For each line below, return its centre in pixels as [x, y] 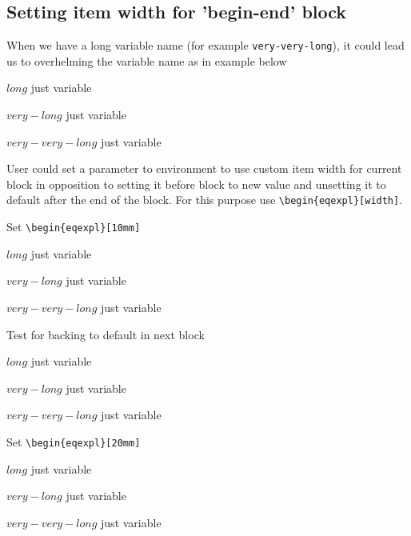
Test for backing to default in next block [106, 334]
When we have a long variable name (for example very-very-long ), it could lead [205, 45]
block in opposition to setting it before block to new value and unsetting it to [196, 184]
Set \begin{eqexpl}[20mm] [74, 441]
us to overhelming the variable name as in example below [147, 60]
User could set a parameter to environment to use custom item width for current [204, 168]
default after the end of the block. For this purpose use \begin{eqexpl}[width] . [205, 200]
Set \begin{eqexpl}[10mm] [74, 227]
